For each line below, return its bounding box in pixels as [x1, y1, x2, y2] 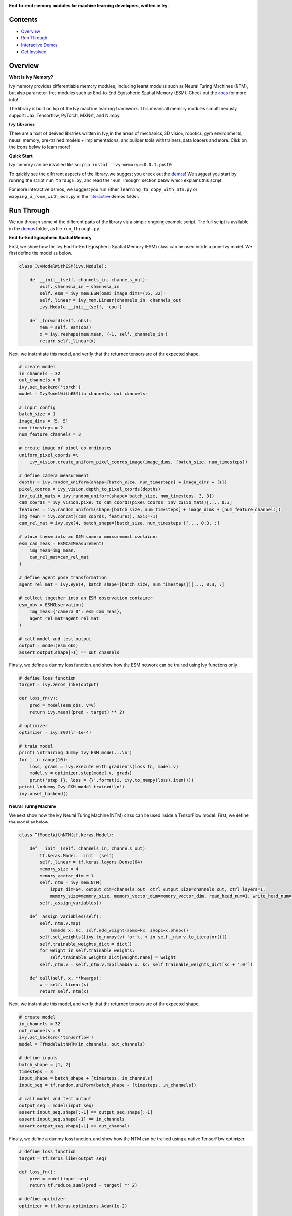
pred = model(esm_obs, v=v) [29, 702, 97, 708]
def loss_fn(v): [19, 696, 58, 701]
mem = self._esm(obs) [39, 324, 91, 330]
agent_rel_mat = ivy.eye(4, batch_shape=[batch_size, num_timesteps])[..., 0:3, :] [19, 582, 225, 587]
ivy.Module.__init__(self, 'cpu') [39, 304, 122, 310]
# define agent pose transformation [19, 574, 107, 580]
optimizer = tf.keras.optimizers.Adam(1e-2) [19, 1203, 128, 1209]
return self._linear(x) [39, 338, 97, 344]
